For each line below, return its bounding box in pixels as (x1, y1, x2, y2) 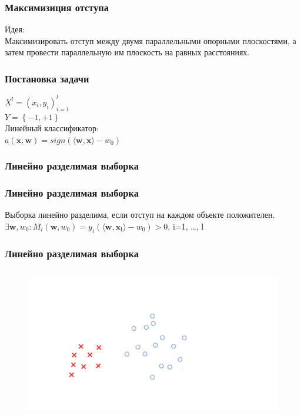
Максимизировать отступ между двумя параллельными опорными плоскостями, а (5, 34, 296, 47)
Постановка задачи (5, 71, 89, 85)
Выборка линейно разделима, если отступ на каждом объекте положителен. (5, 208, 275, 221)
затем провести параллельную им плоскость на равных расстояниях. (5, 46, 250, 58)
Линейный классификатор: (5, 122, 99, 134)
